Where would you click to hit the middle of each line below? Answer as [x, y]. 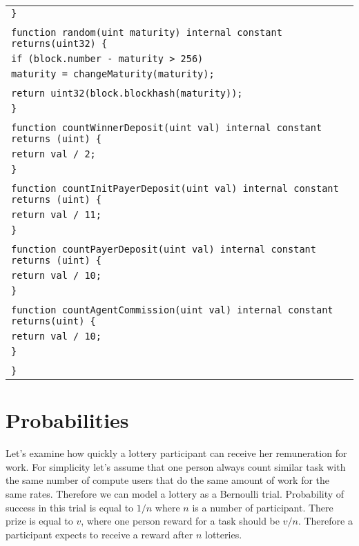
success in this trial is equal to [70, 507]
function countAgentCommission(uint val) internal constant [172, 310]
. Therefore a [325, 521]
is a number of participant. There [263, 507]
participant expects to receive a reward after [99, 534]
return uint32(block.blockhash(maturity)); [127, 93]
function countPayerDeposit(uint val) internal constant [164, 249]
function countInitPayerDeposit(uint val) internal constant [175, 188]
